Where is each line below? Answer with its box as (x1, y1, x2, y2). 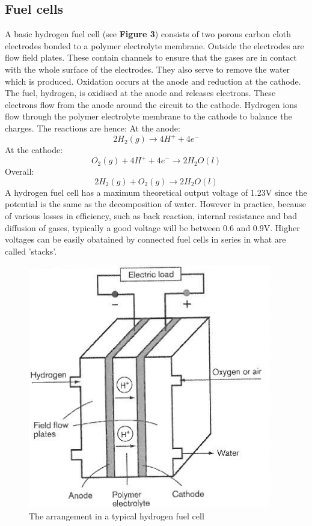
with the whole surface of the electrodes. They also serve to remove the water (5, 62, 290, 75)
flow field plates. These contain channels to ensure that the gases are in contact (5, 51, 297, 64)
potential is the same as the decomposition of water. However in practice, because (5, 198, 306, 210)
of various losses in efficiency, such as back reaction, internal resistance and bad (5, 209, 298, 222)
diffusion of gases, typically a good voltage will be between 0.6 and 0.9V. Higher (5, 221, 300, 234)
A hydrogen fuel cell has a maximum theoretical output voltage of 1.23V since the (5, 186, 307, 198)
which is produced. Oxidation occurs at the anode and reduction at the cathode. (5, 74, 301, 87)
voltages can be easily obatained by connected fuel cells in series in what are (5, 233, 286, 246)
